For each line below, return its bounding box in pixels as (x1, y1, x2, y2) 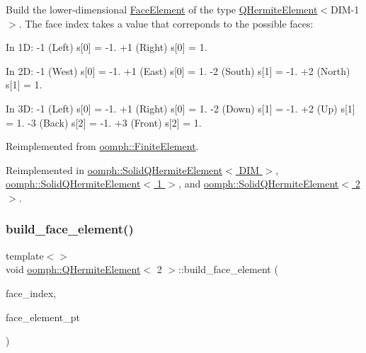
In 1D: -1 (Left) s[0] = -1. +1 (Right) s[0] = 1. (6, 40, 207, 54)
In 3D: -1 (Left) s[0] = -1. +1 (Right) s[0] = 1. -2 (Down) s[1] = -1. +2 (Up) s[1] (6, 100, 355, 115)
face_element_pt (6, 309, 80, 324)
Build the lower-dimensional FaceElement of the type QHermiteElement (6, 2, 318, 16)
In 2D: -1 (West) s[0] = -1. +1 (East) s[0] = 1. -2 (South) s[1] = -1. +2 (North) (6, 63, 350, 78)
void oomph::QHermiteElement (6, 262, 141, 277)
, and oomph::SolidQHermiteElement (178, 176, 339, 191)
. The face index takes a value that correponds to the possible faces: (18, 16, 314, 30)
